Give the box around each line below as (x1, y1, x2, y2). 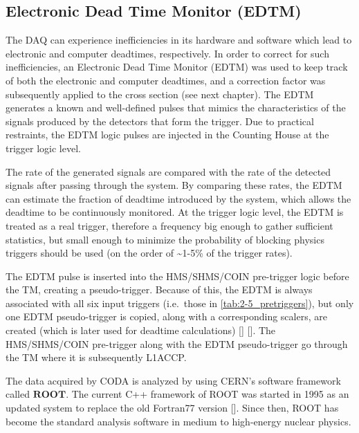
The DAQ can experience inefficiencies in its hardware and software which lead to (6, 33, 352, 47)
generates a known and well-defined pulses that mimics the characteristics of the (6, 100, 346, 115)
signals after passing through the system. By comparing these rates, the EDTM (6, 178, 342, 192)
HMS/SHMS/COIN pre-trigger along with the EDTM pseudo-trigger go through (6, 336, 348, 351)
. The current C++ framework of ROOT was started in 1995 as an (66, 387, 349, 401)
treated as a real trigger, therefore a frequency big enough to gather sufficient (6, 218, 333, 232)
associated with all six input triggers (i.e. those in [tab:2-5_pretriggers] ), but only (6, 295, 354, 310)
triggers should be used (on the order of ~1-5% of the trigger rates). (6, 246, 293, 260)
